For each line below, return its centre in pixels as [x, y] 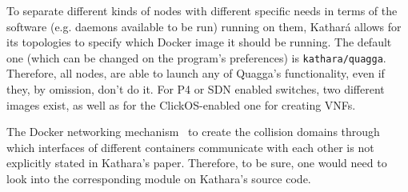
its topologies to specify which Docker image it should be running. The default [199, 42]
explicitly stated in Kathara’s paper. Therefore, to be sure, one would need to [197, 163]
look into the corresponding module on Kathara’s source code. [159, 178]
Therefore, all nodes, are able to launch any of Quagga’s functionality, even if [196, 73]
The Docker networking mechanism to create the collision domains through [193, 132]
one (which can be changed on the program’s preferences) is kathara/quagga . [196, 57]
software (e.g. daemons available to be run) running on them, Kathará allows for [204, 26]
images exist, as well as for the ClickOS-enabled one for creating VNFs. [181, 104]
